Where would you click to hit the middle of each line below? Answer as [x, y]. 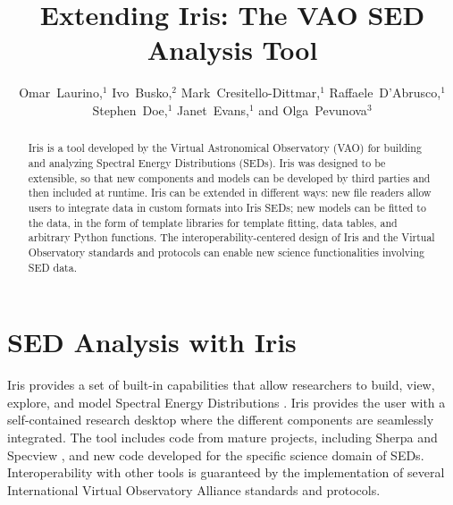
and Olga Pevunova [313, 109]
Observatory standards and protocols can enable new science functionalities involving [226, 252]
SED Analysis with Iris [152, 342]
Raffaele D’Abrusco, [385, 93]
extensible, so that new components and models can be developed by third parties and [229, 177]
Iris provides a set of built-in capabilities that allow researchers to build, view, [221, 385]
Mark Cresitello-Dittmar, [251, 93]
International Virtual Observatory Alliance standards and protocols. [194, 489]
